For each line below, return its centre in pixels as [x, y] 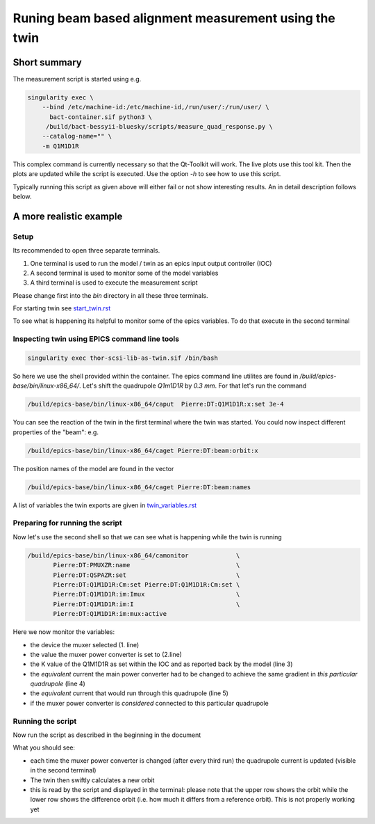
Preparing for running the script [68, 523]
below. [22, 196]
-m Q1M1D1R [60, 146]
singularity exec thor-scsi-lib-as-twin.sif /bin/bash [123, 358]
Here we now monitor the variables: [64, 632]
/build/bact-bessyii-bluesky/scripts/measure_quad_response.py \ [159, 127]
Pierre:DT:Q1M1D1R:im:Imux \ [147, 594]
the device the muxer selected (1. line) [85, 644]
